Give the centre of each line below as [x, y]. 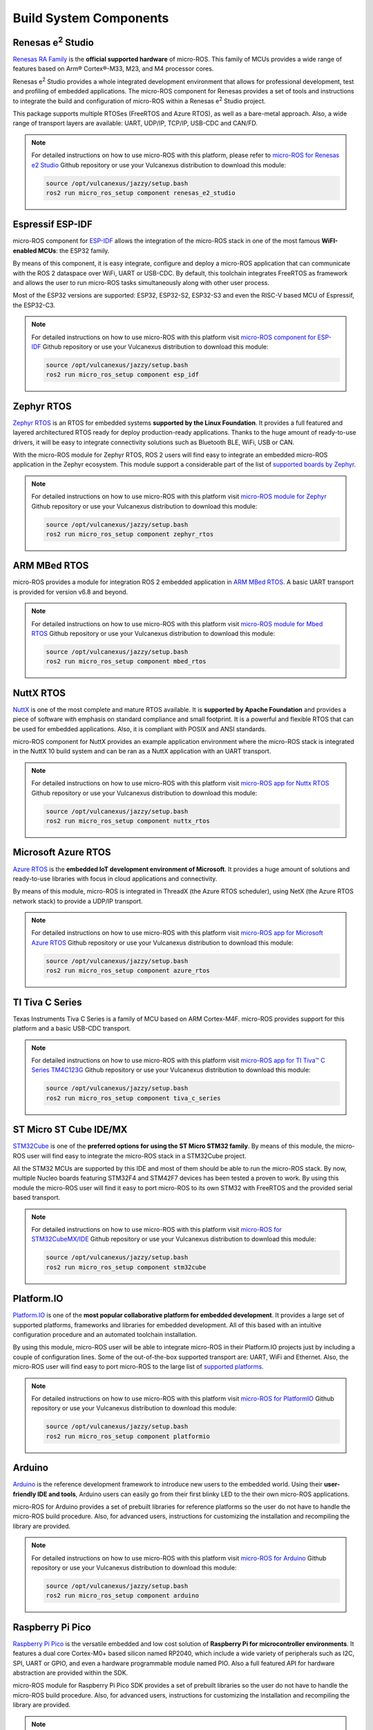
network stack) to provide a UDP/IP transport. [78, 901]
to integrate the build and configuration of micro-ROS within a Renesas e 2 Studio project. [139, 100]
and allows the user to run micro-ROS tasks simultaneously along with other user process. [141, 283]
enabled [25, 251]
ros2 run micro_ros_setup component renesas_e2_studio [141, 193]
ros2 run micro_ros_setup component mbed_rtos [126, 662]
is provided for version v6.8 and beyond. [70, 592]
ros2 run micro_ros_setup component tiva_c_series [133, 1098]
